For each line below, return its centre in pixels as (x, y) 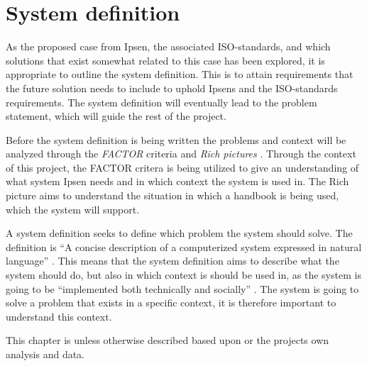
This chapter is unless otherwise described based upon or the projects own (168, 340)
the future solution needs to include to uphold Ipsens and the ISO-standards (172, 88)
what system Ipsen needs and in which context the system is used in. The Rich (177, 181)
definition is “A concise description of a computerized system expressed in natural (184, 246)
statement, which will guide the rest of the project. (116, 116)
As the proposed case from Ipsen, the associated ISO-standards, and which (168, 46)
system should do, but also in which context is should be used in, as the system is (183, 275)
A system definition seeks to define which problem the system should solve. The (179, 233)
